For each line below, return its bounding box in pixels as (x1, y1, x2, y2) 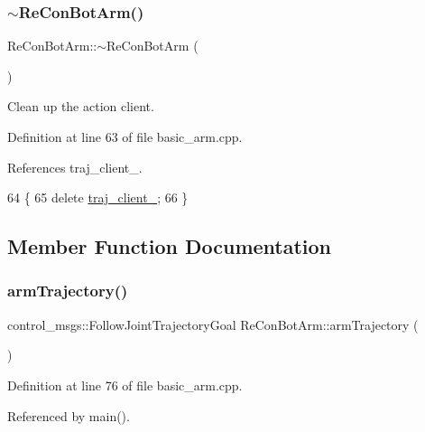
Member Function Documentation (7, 232, 332, 260)
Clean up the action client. (7, 97, 154, 116)
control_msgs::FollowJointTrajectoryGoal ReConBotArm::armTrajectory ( (7, 315, 419, 333)
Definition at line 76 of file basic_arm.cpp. (7, 375, 243, 394)
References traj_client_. (7, 157, 143, 176)
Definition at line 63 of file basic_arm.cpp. (7, 127, 243, 146)
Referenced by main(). (7, 406, 130, 425)
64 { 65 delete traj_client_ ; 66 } (7, 188, 189, 207)
